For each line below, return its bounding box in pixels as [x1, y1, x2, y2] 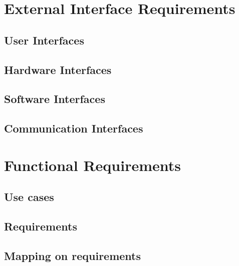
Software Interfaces [4, 91, 105, 106]
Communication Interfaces [4, 120, 143, 136]
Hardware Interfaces [4, 61, 112, 77]
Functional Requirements [4, 154, 181, 175]
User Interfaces [4, 32, 84, 47]
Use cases [4, 189, 54, 204]
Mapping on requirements [4, 247, 141, 263]
